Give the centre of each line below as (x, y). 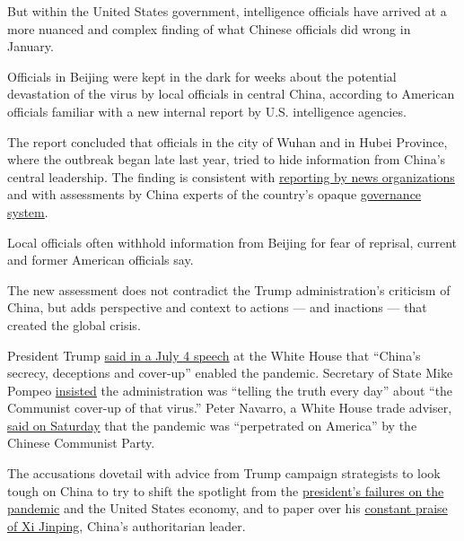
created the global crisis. (74, 324)
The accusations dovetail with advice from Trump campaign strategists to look (224, 473)
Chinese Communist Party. (81, 443)
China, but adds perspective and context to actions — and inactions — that (217, 307)
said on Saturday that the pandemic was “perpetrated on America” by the (212, 425)
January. (31, 46)
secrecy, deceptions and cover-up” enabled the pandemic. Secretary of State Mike (230, 373)
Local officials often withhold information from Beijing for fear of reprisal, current (232, 242)
